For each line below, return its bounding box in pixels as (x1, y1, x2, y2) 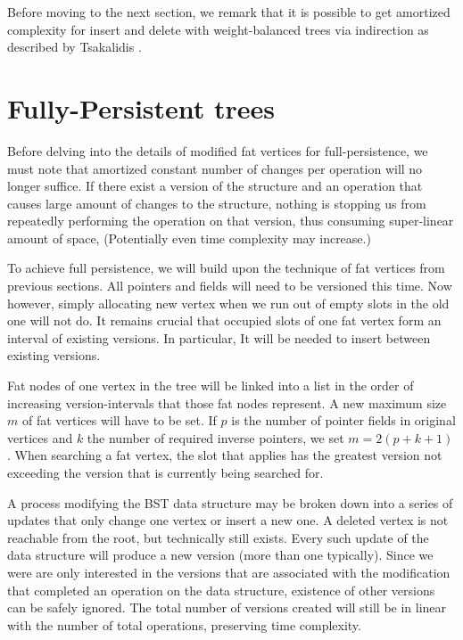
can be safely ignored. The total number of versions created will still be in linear (7, 598, 447, 617)
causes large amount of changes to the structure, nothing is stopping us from (7, 193, 426, 212)
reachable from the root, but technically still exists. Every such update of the (7, 528, 429, 546)
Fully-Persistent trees (7, 89, 276, 126)
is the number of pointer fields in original (231, 411, 456, 430)
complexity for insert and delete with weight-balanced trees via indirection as (7, 20, 429, 38)
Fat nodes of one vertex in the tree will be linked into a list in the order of (7, 376, 414, 395)
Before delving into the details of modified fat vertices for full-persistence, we (7, 141, 428, 160)
